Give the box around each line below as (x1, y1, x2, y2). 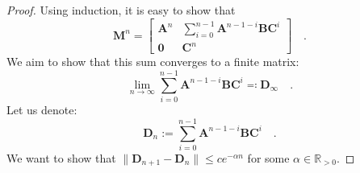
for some (247, 149, 290, 166)
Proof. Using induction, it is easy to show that (6, 2, 236, 18)
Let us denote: (6, 101, 77, 118)
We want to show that (6, 149, 116, 166)
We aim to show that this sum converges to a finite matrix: (6, 53, 299, 70)
